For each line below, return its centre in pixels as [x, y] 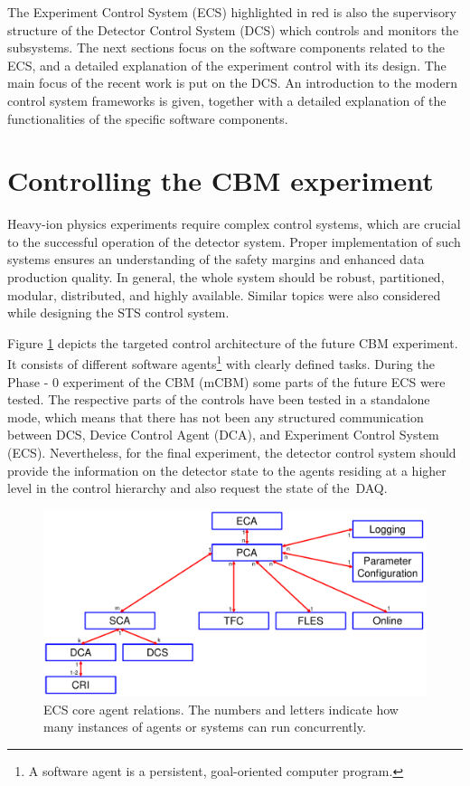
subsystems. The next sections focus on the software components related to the [226, 47]
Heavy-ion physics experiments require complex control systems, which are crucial [234, 224]
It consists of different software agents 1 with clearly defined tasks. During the [221, 363]
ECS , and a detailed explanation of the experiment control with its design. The [227, 65]
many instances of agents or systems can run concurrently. [205, 727]
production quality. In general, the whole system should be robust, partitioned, [226, 277]
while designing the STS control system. [118, 313]
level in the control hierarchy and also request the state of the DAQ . [197, 488]
